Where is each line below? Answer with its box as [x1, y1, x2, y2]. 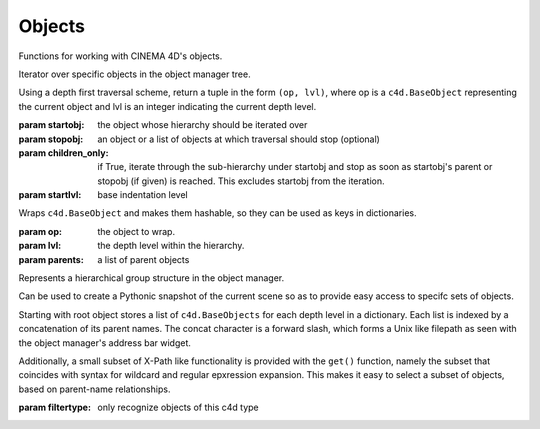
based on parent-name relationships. [18, 383, 171, 395]
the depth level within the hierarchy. [97, 240, 245, 252]
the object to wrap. [97, 225, 175, 237]
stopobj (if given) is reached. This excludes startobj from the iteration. [97, 175, 385, 187]
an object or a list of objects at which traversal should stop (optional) [97, 133, 380, 145]
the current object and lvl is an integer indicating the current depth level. [18, 100, 317, 112]
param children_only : [18, 146, 109, 159]
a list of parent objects [97, 253, 190, 265]
